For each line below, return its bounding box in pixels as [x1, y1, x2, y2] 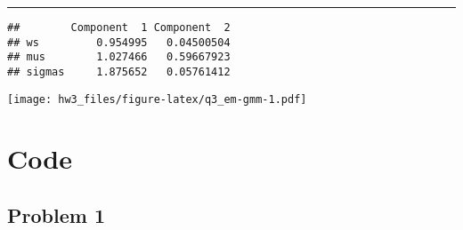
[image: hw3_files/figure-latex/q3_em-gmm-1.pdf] [7, 92, 307, 106]
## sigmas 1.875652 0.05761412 [7, 65, 231, 78]
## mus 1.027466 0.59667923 [7, 51, 231, 64]
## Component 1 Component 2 [7, 21, 231, 34]
